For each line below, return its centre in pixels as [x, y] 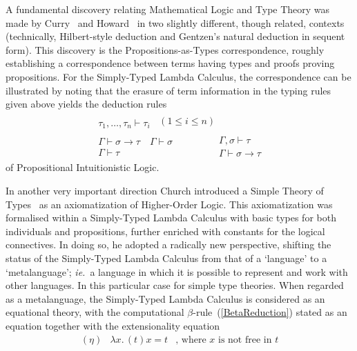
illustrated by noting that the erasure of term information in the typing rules [168, 90]
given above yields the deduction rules [86, 104]
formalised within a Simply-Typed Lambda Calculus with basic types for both [171, 218]
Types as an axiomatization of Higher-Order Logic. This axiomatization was [169, 204]
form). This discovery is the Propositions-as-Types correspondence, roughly [165, 49]
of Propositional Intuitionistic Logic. [83, 167]
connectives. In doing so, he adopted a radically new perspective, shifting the [168, 244]
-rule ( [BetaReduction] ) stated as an [270, 312]
